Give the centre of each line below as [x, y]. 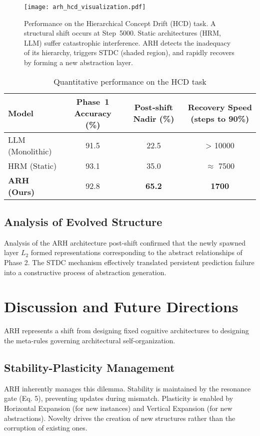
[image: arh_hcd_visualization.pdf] [85, 7]
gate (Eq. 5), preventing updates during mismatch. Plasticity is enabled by [119, 398]
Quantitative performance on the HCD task [130, 81]
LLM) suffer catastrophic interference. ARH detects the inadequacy [127, 42]
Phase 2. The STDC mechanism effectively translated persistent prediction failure [129, 262]
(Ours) [21, 191]
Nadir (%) [154, 119]
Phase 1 [93, 101]
